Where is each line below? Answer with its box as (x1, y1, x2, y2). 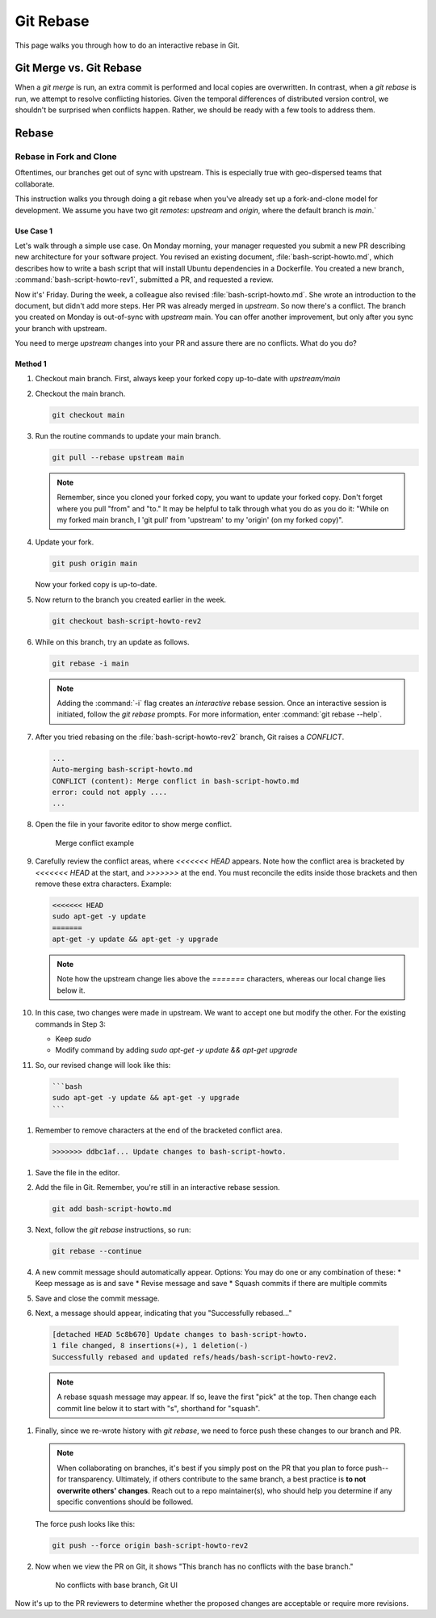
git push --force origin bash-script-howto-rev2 (52, 1541, 249, 1550)
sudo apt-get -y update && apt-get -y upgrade (52, 1093, 240, 1103)
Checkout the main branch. (35, 389, 126, 398)
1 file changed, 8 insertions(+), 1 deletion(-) (52, 1341, 249, 1351)
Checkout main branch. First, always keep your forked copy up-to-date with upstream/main (35, 374, 341, 384)
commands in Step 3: (35, 1019, 107, 1029)
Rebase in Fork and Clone (15, 151, 117, 162)
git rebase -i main (52, 658, 129, 668)
